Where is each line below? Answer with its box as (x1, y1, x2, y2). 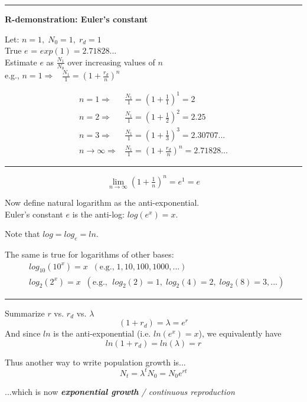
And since (5, 327, 41, 340)
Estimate (5, 55, 37, 68)
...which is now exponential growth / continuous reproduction (5, 385, 235, 398)
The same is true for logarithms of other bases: (5, 248, 174, 261)
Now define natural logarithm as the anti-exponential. (5, 196, 200, 209)
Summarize (5, 307, 45, 319)
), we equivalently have (198, 327, 282, 340)
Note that (5, 228, 40, 240)
